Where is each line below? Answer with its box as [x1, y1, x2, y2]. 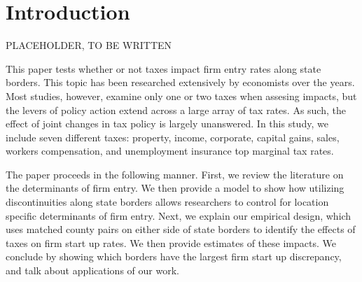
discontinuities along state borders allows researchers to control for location [6, 195, 329, 209]
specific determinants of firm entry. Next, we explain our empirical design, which [6, 208, 351, 223]
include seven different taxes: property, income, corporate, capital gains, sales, [6, 129, 340, 144]
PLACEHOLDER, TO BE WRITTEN [6, 38, 172, 52]
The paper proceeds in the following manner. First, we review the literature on [6, 167, 344, 181]
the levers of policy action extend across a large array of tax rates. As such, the [6, 102, 346, 117]
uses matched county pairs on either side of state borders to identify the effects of [6, 222, 356, 237]
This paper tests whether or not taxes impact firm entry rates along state [6, 61, 321, 76]
